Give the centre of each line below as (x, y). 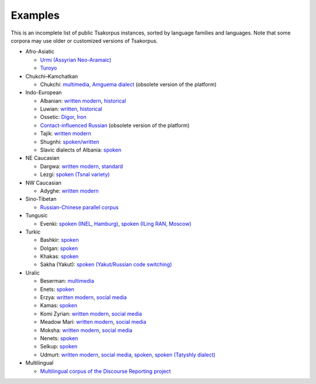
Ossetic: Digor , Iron (63, 117)
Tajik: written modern (66, 133)
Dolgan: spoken (59, 248)
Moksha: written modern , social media (86, 330)
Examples (35, 15)
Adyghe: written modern (69, 191)
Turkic (33, 232)
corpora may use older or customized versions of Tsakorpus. (84, 40)
